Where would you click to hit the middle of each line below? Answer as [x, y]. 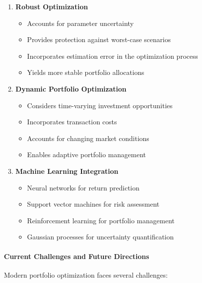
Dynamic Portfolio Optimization [71, 88]
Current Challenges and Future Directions [77, 256]
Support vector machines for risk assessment [93, 204]
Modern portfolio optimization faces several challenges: [86, 274]
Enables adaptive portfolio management [86, 154]
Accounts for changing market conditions [88, 138]
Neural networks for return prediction [83, 187]
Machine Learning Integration [67, 171]
